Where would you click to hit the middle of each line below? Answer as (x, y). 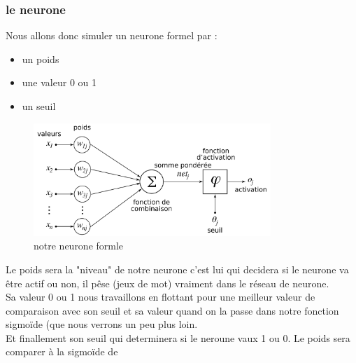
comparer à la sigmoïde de (62, 351)
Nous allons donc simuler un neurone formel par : (112, 35)
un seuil (39, 106)
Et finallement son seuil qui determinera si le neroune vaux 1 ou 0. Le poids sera (178, 337)
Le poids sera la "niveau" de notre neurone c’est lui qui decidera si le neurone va (177, 269)
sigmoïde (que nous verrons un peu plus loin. (102, 324)
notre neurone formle (79, 246)
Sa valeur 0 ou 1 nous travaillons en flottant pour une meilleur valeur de (161, 297)
